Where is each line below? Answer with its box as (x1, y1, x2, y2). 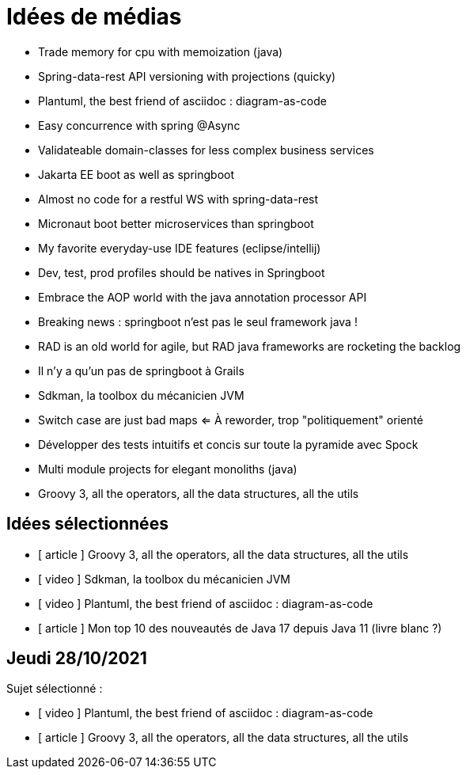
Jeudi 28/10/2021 (6, 648, 147, 669)
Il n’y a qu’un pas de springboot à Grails (38, 363, 244, 378)
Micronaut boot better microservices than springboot (38, 216, 314, 230)
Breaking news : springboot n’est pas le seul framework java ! (38, 314, 358, 329)
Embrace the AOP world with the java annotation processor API (38, 290, 367, 304)
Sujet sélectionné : (6, 682, 103, 696)
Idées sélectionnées (6, 514, 169, 534)
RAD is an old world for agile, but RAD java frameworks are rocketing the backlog (38, 339, 461, 353)
